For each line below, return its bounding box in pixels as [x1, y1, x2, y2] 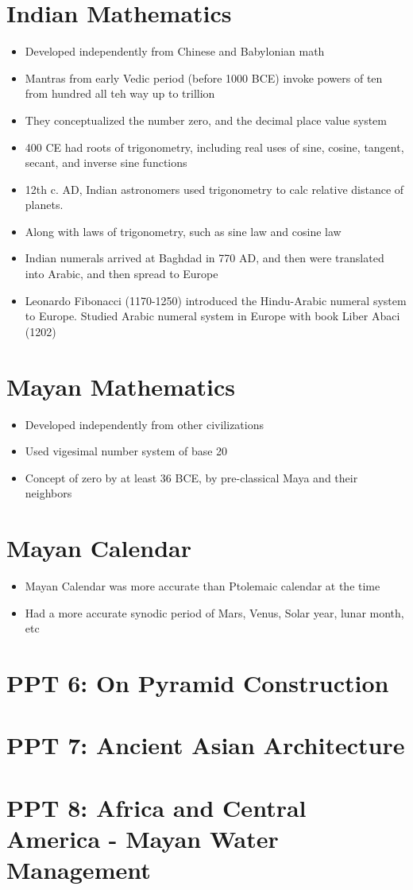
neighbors [25, 485, 72, 501]
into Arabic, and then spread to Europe [25, 265, 218, 282]
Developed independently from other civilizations [25, 416, 264, 432]
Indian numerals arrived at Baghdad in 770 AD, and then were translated [25, 250, 384, 266]
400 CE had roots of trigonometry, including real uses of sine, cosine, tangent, [25, 138, 404, 155]
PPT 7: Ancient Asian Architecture [6, 729, 405, 761]
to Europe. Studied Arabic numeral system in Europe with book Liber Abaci [25, 308, 400, 324]
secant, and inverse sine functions [25, 154, 187, 171]
